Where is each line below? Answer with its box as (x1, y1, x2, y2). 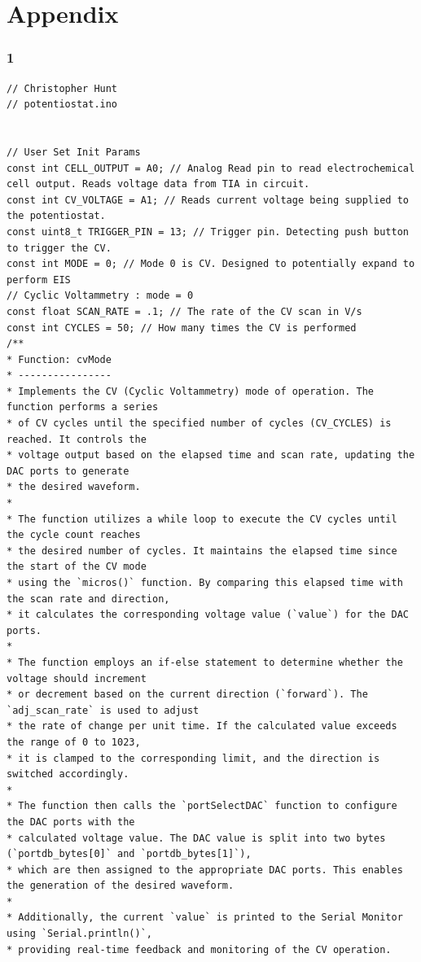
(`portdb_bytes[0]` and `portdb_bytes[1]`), (7, 848, 252, 860)
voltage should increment (7, 672, 147, 684)
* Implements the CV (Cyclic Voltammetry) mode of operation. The (7, 385, 375, 397)
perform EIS (7, 273, 71, 286)
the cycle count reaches (7, 529, 141, 541)
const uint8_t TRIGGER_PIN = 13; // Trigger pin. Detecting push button (7, 225, 409, 238)
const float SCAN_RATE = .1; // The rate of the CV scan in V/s (7, 305, 362, 317)
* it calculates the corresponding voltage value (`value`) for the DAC (7, 609, 409, 621)
